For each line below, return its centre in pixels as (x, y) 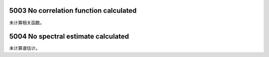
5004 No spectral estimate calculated (69, 37)
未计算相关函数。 (27, 23)
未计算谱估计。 (24, 48)
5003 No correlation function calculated (73, 11)
